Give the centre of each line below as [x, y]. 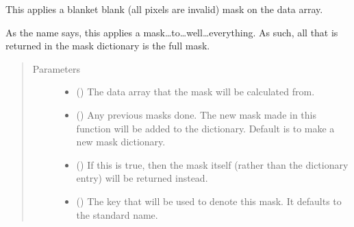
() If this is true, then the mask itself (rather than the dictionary [212, 164]
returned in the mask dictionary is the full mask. [108, 46]
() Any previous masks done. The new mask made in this [196, 114]
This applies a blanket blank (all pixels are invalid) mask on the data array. [164, 9]
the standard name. [117, 214]
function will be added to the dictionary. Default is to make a [205, 128]
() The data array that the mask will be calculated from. [195, 92]
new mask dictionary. [121, 142]
